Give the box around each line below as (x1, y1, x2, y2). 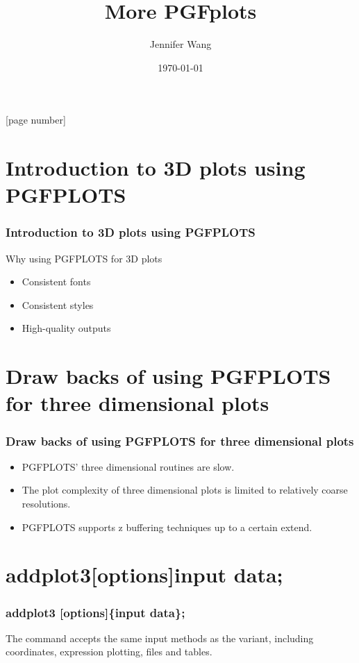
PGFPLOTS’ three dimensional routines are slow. (22, 459, 235, 473)
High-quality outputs (22, 321, 111, 335)
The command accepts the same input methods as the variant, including (6, 630, 314, 645)
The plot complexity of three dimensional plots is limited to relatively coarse (22, 482, 348, 497)
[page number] (6, 112, 66, 127)
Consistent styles (22, 297, 94, 312)
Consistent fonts (22, 274, 91, 289)
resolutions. (22, 496, 71, 511)
